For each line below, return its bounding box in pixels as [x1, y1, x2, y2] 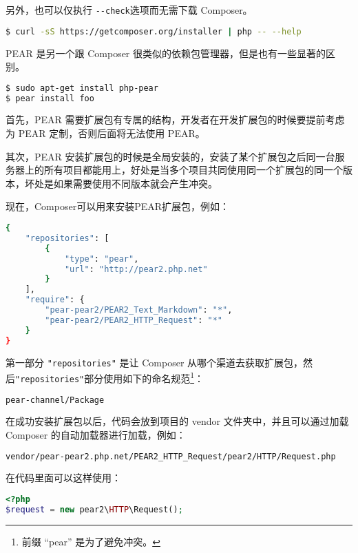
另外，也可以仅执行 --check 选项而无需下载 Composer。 [6, 3, 253, 17]
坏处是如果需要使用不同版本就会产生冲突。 [24, 176, 218, 190]
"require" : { [25, 295, 85, 305]
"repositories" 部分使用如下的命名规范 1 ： [15, 369, 204, 385]
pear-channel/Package [6, 395, 105, 405]
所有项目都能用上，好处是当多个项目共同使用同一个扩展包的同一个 [43, 163, 343, 177]
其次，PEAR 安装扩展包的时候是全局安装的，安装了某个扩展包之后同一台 [6, 149, 335, 163]
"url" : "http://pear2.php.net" [64, 264, 208, 274]
